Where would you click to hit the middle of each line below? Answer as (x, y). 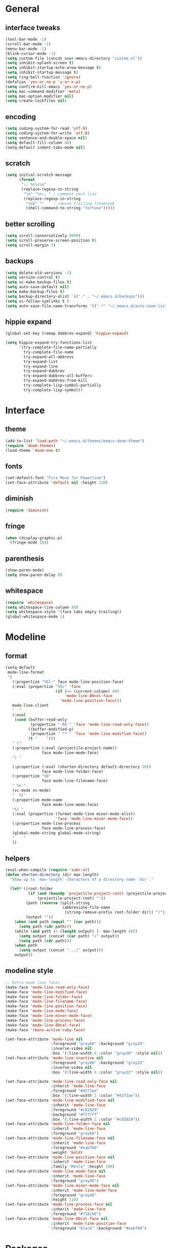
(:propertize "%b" (32, 776)
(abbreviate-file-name (86, 908)
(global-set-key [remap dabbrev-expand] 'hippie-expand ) (67, 334)
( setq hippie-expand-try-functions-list (49, 343)
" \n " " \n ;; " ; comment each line (60, 194)
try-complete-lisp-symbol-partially (62, 385)
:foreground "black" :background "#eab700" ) (98, 1228)
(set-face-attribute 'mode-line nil (44, 1039)
